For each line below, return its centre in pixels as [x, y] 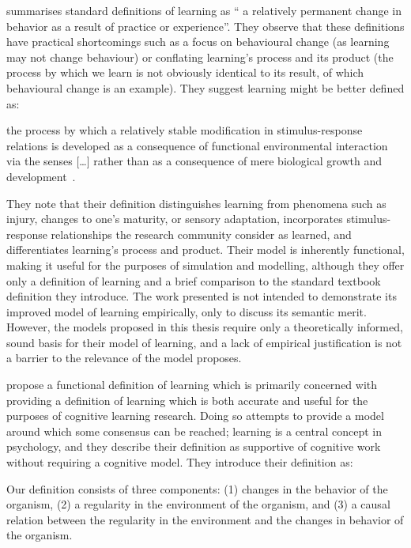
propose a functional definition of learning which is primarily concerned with [192, 385]
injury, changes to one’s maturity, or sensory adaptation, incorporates [175, 219]
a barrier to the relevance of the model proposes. [124, 358]
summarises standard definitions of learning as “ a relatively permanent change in [204, 10]
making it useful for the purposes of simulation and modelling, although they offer [205, 265]
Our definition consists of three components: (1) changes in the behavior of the [197, 488]
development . [41, 176]
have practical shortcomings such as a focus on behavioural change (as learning [198, 42]
